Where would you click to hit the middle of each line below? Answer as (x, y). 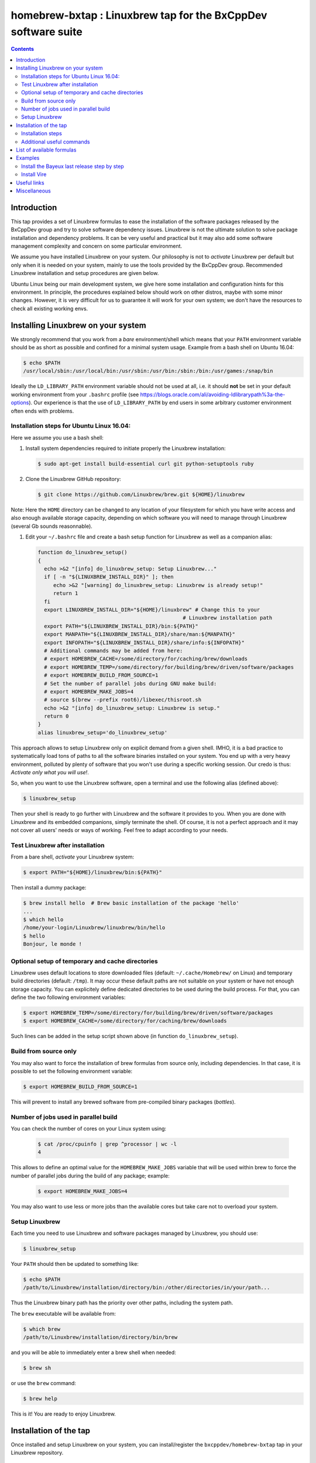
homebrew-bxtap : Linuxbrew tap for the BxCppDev (139, 15)
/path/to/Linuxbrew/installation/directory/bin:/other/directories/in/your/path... (147, 1288)
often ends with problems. (42, 411)
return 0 (56, 716)
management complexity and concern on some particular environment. (97, 246)
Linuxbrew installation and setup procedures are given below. (85, 273)
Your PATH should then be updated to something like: (75, 1263)
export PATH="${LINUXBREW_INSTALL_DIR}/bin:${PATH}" (121, 626)
